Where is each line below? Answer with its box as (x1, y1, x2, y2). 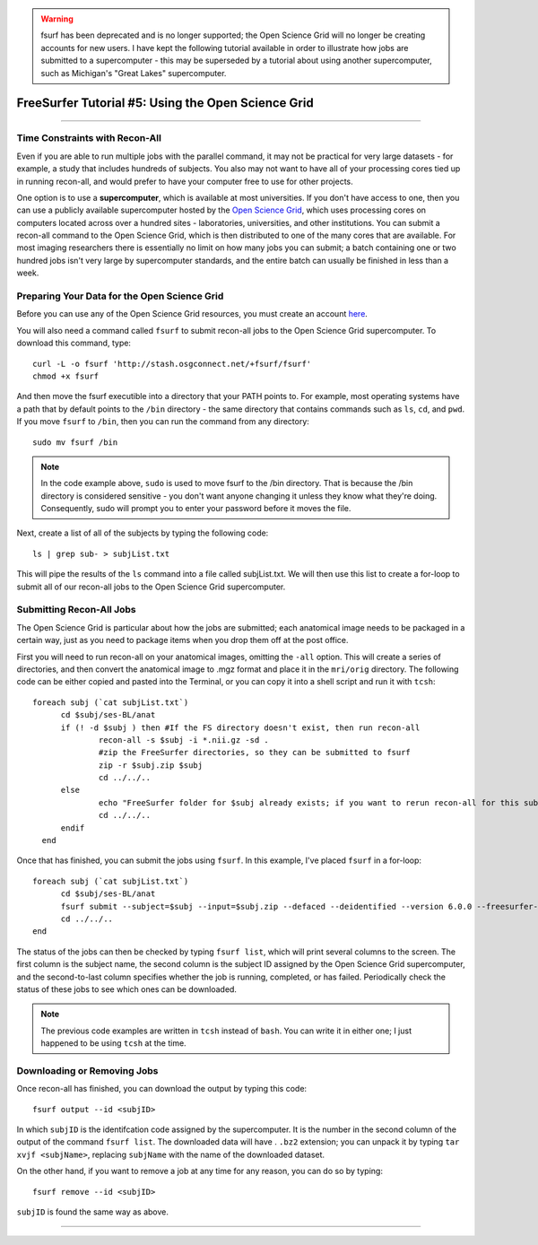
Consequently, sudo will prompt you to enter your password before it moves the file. (40, 503, 351, 514)
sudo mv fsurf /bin (32, 437, 118, 448)
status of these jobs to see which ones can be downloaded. (16, 983, 238, 995)
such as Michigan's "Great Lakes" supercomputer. (40, 67, 227, 78)
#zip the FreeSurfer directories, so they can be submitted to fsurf (99, 747, 412, 758)
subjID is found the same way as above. (16, 1206, 169, 1217)
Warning (40, 13, 74, 24)
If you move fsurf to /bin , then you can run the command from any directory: (16, 416, 309, 427)
